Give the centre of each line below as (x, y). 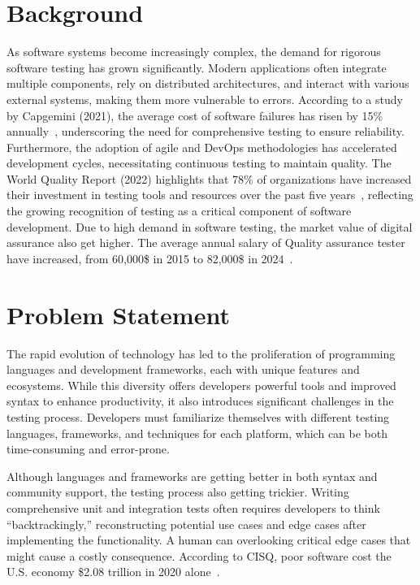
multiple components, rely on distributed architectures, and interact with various (208, 83)
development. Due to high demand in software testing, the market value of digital (210, 226)
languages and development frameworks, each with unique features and (183, 369)
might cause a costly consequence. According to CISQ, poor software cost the (199, 555)
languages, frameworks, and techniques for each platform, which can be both (197, 433)
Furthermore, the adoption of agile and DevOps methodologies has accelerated (202, 147)
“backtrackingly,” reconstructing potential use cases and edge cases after (186, 524)
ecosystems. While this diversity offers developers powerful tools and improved (201, 385)
